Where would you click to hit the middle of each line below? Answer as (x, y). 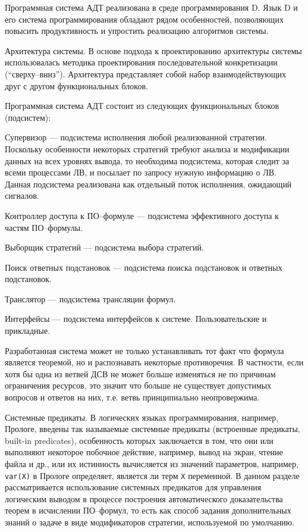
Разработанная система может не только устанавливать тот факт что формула (144, 350)
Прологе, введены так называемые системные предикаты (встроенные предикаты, (153, 429)
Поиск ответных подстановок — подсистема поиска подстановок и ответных (144, 267)
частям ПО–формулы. (44, 227)
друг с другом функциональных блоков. (76, 85)
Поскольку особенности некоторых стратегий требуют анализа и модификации (147, 148)
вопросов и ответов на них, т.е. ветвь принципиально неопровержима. (132, 397)
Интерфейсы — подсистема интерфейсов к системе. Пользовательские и (136, 319)
